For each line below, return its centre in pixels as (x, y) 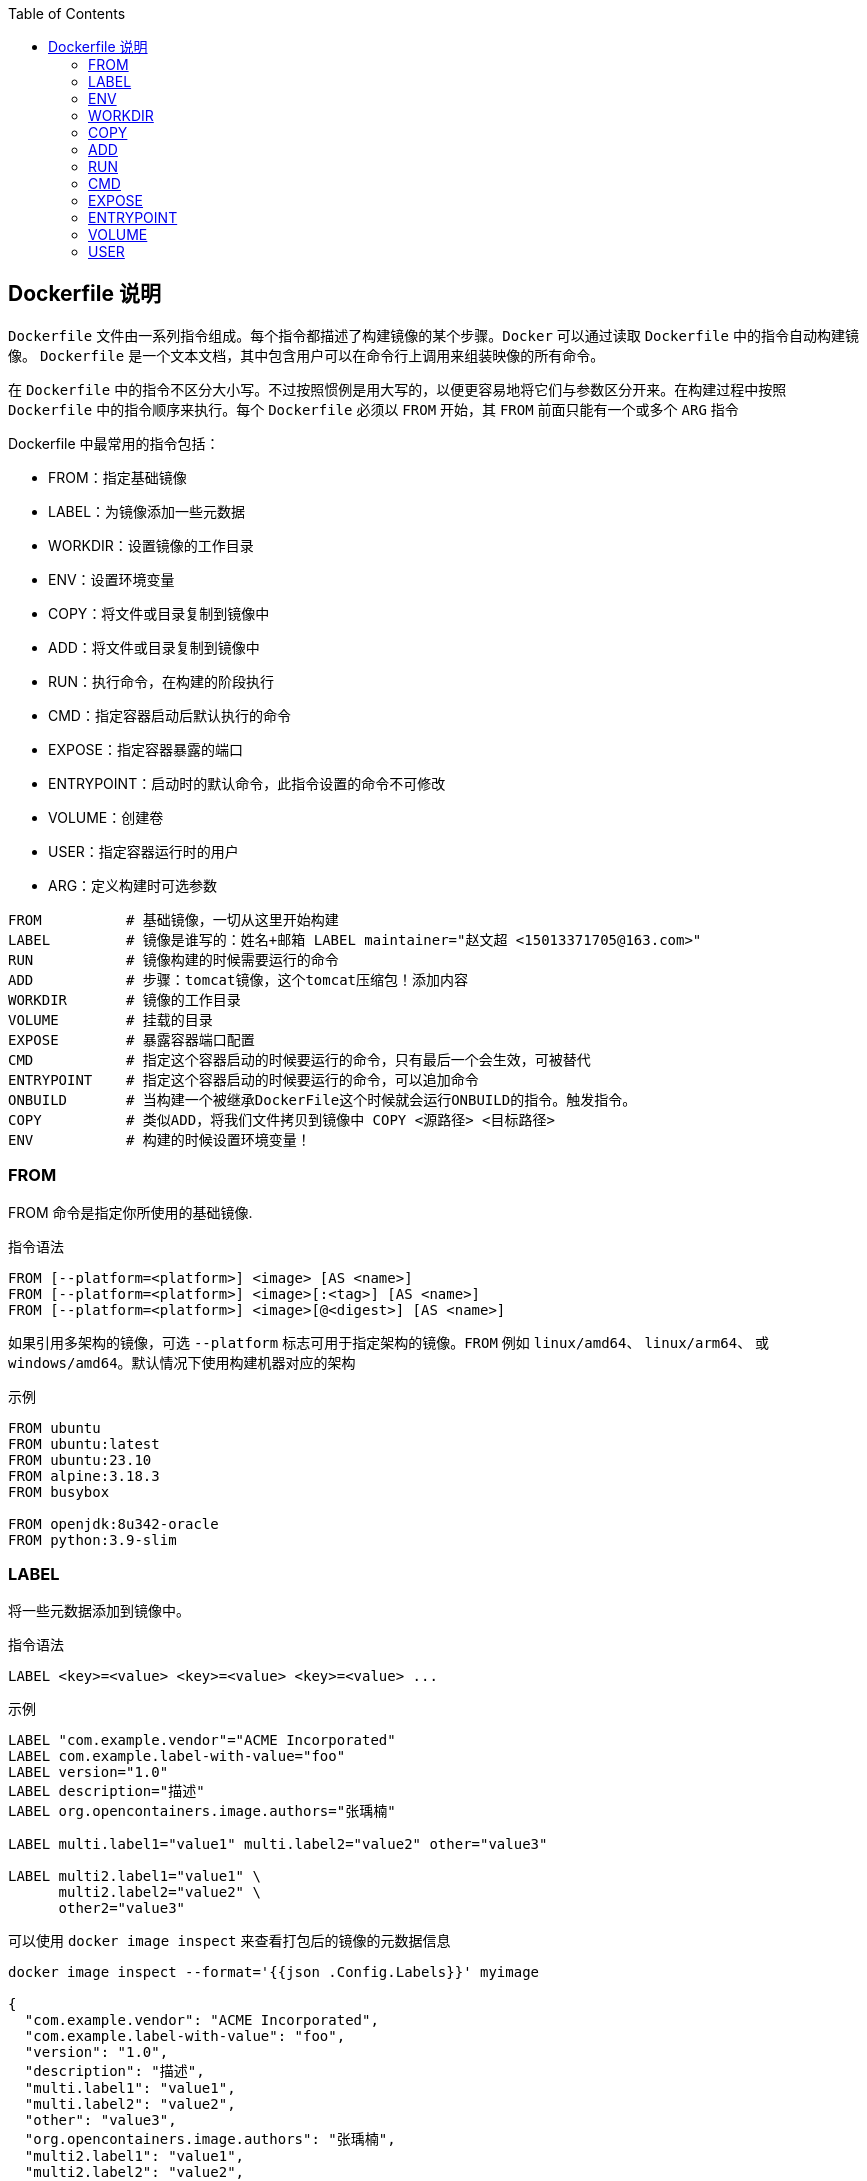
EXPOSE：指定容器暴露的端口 (146, 749)
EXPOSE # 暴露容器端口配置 (131, 1039)
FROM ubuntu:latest (84, 1443)
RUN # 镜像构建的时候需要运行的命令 (173, 959)
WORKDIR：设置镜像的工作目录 (151, 545)
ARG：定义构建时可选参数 (133, 885)
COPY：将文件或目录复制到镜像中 (159, 613)
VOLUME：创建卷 (106, 817)
